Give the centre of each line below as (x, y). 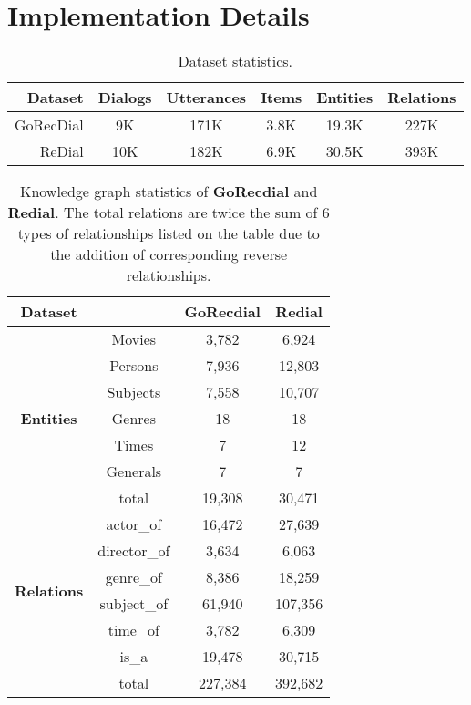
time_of (133, 630)
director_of (134, 551)
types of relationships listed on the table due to (169, 233)
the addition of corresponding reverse (169, 254)
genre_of (133, 577)
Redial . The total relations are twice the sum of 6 (169, 213)
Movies (134, 339)
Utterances (206, 98)
